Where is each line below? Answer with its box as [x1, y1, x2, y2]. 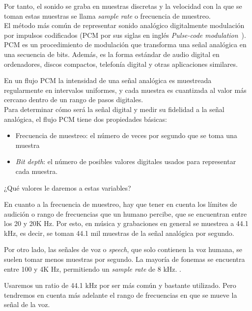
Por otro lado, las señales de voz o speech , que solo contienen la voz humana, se [4, 244, 243, 254]
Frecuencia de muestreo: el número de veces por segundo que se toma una [15, 130, 237, 141]
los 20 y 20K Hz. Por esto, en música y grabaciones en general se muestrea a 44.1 [4, 218, 249, 228]
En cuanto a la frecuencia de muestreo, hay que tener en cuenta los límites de [4, 199, 237, 209]
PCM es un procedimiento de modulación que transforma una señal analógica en [4, 39, 247, 50]
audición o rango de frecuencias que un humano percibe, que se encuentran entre [4, 208, 247, 219]
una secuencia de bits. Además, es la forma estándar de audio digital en [4, 49, 220, 59]
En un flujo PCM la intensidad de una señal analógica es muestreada [4, 75, 212, 85]
